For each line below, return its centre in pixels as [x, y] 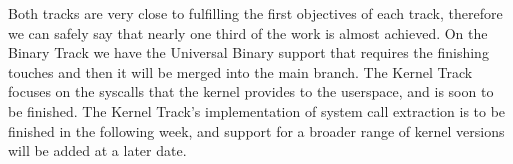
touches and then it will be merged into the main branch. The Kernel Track [240, 71]
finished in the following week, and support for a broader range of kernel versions [256, 130]
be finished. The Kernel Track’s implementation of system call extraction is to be [257, 110]
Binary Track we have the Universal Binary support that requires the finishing [248, 52]
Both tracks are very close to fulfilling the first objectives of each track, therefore [255, 13]
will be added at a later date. [97, 150]
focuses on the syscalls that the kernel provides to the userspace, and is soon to [251, 91]
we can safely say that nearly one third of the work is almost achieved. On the [248, 32]
